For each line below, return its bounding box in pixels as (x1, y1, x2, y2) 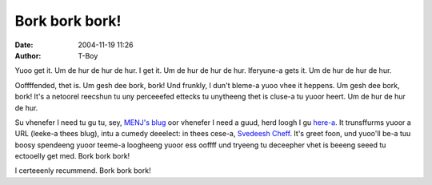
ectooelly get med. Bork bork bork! (14, 151, 130, 161)
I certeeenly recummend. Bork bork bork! (14, 166, 151, 175)
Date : (14, 40, 34, 50)
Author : (14, 50, 42, 60)
